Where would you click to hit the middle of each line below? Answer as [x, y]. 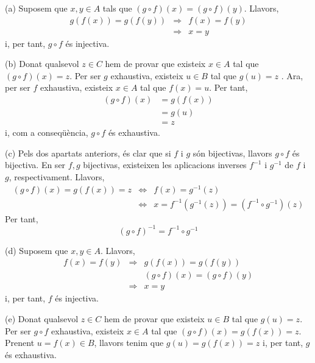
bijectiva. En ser [35, 165]
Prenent [20, 343]
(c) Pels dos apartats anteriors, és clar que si [88, 153]
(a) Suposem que [36, 8]
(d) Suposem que [37, 250]
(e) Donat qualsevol [42, 319]
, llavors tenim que [129, 343]
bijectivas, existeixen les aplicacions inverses [165, 165]
